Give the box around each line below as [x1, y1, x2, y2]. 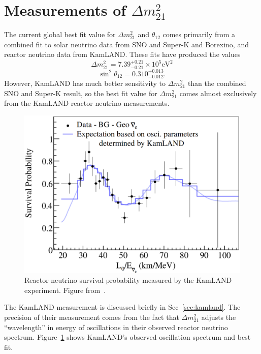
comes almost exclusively [179, 87, 257, 98]
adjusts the [201, 311, 236, 322]
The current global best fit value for [4, 29, 116, 40]
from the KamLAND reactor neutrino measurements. [4, 98, 170, 108]
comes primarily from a [162, 29, 235, 40]
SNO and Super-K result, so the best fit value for [4, 87, 157, 98]
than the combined [187, 78, 246, 88]
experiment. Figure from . [24, 284, 106, 295]
